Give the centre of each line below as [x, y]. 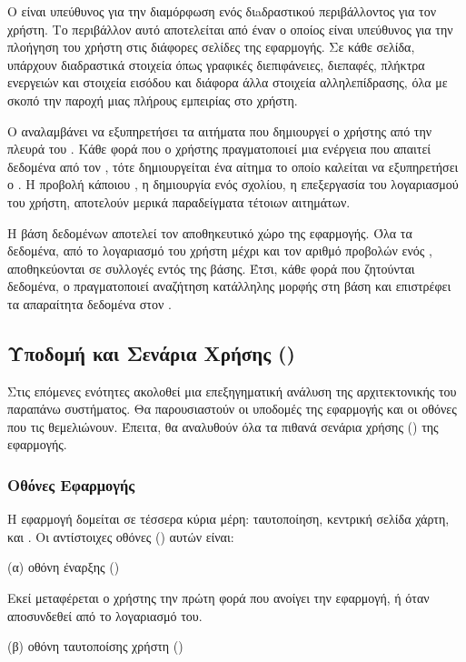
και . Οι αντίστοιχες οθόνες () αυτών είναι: [121, 536]
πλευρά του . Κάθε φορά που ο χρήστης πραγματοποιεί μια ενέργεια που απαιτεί [219, 149]
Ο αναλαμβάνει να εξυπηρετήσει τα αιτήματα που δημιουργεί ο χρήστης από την [220, 130]
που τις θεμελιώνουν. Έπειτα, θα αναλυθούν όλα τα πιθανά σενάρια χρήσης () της [223, 426]
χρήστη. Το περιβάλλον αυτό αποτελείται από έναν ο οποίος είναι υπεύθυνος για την [230, 29]
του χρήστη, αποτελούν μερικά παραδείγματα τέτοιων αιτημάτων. [179, 201]
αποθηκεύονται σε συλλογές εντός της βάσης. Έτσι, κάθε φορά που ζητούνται [211, 268]
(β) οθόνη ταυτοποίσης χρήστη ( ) [95, 646]
